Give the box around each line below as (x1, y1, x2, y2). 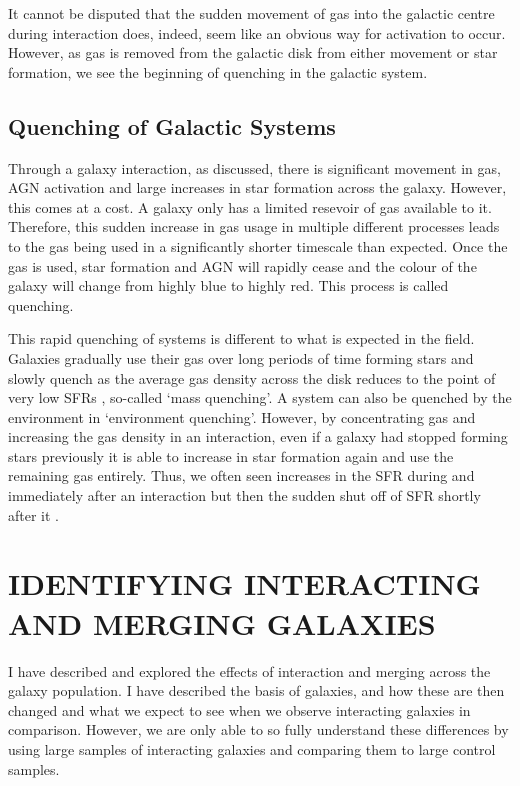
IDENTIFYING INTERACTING (8, 563, 481, 604)
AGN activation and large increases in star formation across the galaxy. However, (8, 177, 507, 198)
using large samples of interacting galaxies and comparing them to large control (8, 738, 496, 759)
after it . (8, 504, 60, 525)
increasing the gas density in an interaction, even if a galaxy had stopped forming (8, 426, 508, 447)
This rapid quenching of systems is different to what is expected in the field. (8, 328, 475, 349)
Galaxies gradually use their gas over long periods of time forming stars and (8, 347, 474, 368)
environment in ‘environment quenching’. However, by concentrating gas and (8, 406, 476, 427)
